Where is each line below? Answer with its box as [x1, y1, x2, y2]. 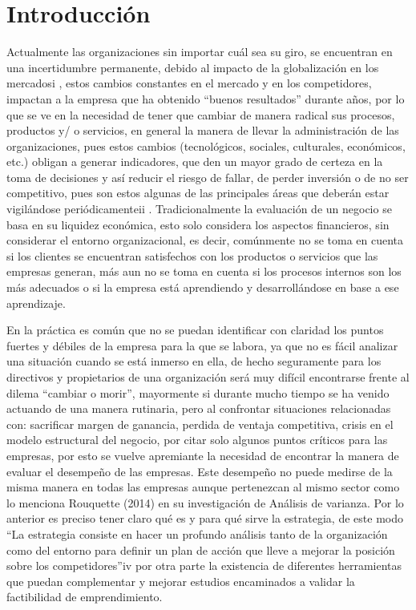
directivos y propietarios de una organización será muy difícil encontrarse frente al [6, 369, 410, 385]
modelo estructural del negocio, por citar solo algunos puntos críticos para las [6, 431, 388, 448]
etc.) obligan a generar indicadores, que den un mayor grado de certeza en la [6, 153, 383, 170]
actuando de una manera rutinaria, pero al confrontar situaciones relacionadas [6, 400, 391, 417]
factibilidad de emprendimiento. [6, 588, 163, 605]
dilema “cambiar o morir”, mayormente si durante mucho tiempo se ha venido [6, 384, 390, 401]
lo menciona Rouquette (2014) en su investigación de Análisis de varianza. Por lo [6, 494, 404, 511]
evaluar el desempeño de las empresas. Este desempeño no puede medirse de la [6, 463, 393, 479]
